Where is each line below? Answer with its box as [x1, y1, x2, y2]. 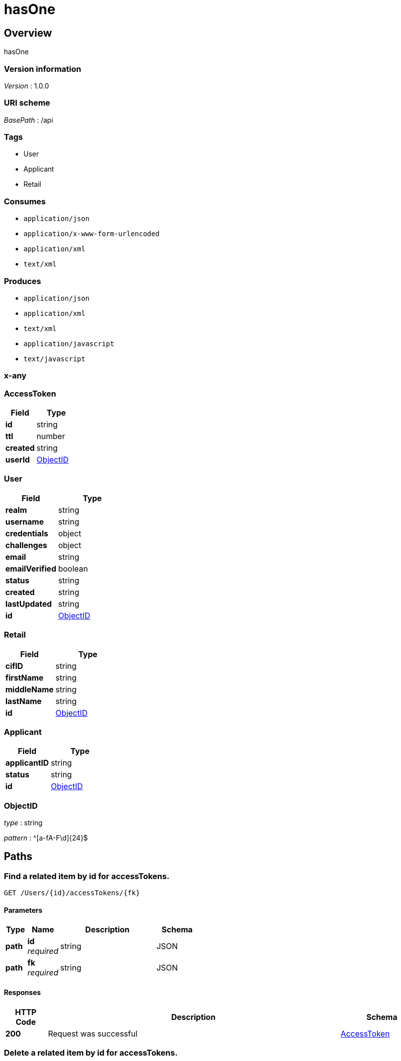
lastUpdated [5, 598, 52, 609]
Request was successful [48, 1028, 138, 1039]
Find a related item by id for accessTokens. [4, 871, 170, 881]
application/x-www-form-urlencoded [23, 230, 160, 238]
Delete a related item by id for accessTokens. [4, 1048, 178, 1058]
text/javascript [23, 354, 86, 363]
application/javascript [23, 339, 114, 348]
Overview [4, 26, 52, 39]
